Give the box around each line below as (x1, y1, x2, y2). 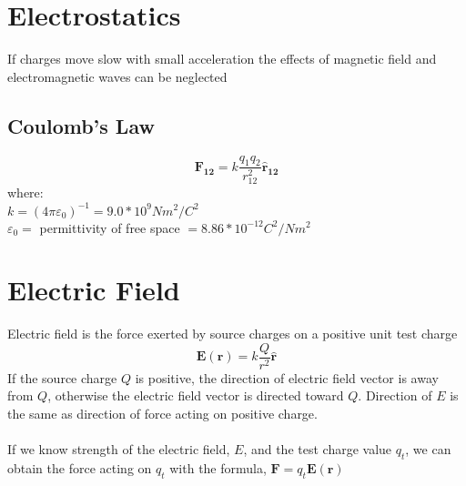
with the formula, (169, 459, 267, 478)
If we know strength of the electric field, (7, 440, 230, 459)
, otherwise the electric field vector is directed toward (47, 386, 344, 405)
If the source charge (7, 368, 117, 387)
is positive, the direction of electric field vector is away (135, 368, 439, 387)
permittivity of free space (39, 218, 180, 237)
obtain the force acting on (7, 459, 152, 478)
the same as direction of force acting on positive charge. (7, 404, 318, 423)
